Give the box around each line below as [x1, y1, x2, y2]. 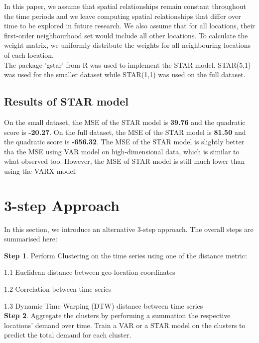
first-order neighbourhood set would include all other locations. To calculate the [4, 30, 248, 40]
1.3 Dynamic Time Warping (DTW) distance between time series [4, 300, 203, 311]
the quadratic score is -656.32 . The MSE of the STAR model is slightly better [4, 136, 245, 147]
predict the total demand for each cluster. [4, 330, 131, 340]
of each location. [4, 49, 54, 60]
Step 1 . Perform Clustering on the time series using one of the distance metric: [4, 250, 247, 260]
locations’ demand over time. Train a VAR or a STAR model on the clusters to [4, 320, 246, 330]
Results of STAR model [4, 94, 129, 109]
